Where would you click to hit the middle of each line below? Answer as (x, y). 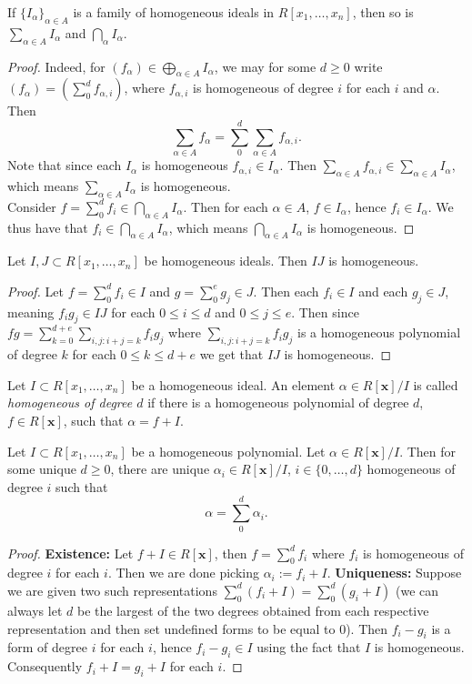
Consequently (45, 666)
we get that (231, 354)
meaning (31, 312)
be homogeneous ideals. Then (226, 261)
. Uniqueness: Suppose (394, 573)
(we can (417, 590)
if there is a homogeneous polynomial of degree (278, 402)
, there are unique (160, 469)
